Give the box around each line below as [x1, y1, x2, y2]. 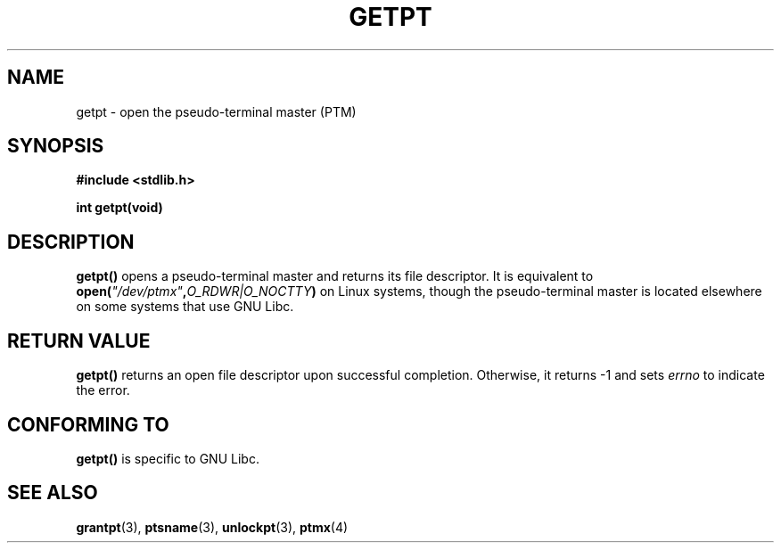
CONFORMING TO [7, 413, 169, 436]
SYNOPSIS [7, 135, 104, 158]
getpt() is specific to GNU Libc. [76, 450, 259, 466]
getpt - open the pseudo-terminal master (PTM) [76, 103, 357, 119]
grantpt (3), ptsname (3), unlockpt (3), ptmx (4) [76, 519, 349, 535]
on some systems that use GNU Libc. [76, 299, 294, 315]
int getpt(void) [76, 200, 163, 216]
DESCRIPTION [7, 230, 135, 253]
